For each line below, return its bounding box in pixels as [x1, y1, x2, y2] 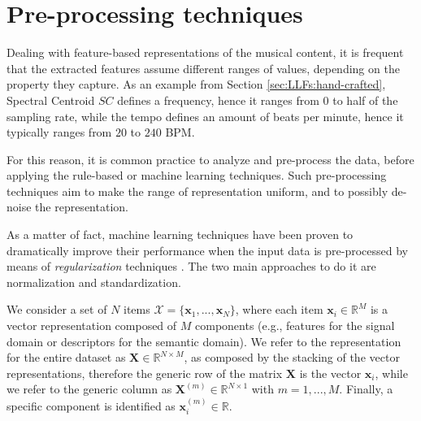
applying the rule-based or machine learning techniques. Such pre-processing [7, 167, 387, 184]
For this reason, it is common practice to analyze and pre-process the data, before [7, 150, 414, 167]
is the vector [299, 364, 362, 381]
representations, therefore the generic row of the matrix [7, 364, 283, 381]
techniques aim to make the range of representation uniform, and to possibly [7, 182, 388, 199]
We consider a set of [7, 301, 107, 318]
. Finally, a [339, 380, 393, 397]
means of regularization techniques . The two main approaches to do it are [7, 258, 376, 275]
